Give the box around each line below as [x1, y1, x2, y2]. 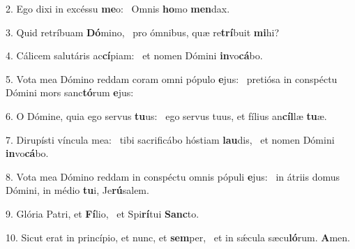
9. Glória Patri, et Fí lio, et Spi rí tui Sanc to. [6, 206, 199, 220]
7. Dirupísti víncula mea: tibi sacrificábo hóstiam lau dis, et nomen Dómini [6, 132, 335, 146]
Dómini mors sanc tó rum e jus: [6, 85, 134, 100]
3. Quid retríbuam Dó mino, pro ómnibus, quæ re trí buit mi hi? [6, 24, 279, 39]
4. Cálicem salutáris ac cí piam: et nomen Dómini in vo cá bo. [6, 48, 263, 63]
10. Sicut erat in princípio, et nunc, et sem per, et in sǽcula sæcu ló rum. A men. [6, 229, 350, 244]
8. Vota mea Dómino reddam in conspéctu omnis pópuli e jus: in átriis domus [6, 169, 340, 183]
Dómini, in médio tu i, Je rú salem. [6, 183, 149, 197]
